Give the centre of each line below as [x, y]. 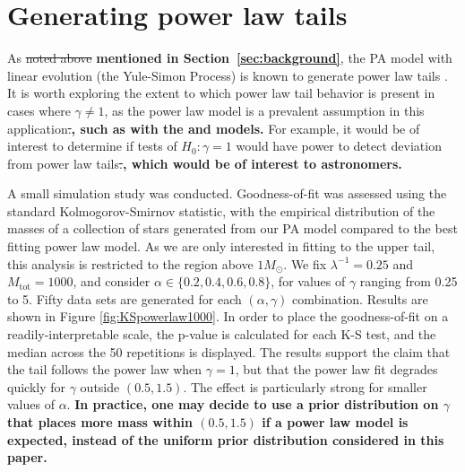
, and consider [112, 281]
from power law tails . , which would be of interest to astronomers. [205, 163]
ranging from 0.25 [409, 281]
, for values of [308, 281]
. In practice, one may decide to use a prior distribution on [253, 404]
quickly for [37, 386]
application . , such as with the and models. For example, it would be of [214, 128]
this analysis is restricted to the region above [130, 263]
